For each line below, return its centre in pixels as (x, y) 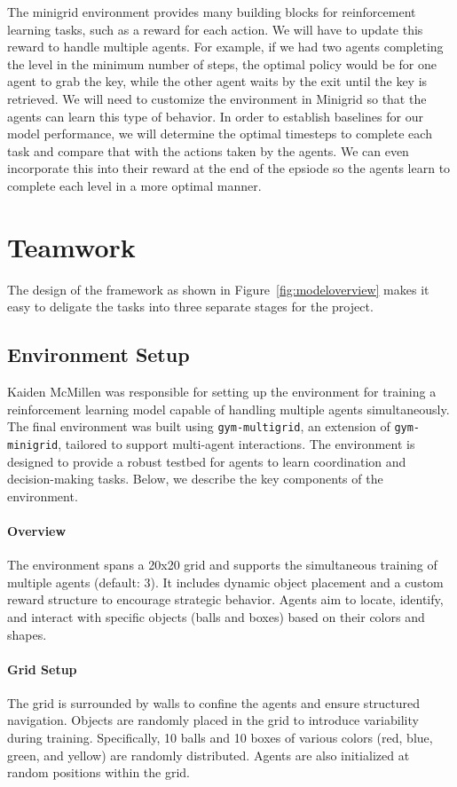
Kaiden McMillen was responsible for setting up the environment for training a (222, 392)
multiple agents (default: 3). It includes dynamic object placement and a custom (225, 582)
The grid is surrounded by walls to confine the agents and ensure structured (214, 702)
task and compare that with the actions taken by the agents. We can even (208, 150)
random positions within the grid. (98, 772)
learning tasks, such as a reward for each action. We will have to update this (215, 29)
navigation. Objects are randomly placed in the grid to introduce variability (213, 720)
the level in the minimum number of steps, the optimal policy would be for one (222, 63)
